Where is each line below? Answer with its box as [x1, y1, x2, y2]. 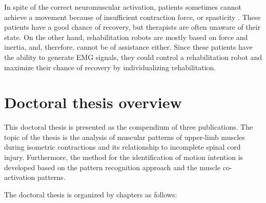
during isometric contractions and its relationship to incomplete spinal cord [4, 141, 241, 152]
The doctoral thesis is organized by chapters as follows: [4, 189, 177, 199]
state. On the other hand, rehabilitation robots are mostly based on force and [4, 31, 248, 42]
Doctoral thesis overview [4, 92, 182, 113]
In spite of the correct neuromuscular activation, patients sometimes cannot [4, 2, 241, 12]
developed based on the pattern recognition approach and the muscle [4, 161, 221, 172]
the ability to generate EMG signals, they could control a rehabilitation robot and [4, 51, 262, 62]
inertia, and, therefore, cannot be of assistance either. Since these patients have [4, 42, 253, 52]
